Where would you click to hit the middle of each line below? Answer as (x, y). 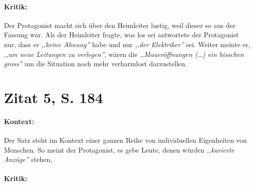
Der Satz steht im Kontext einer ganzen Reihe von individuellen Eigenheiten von (126, 140)
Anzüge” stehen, (28, 159)
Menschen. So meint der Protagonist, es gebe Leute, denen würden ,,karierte (119, 149)
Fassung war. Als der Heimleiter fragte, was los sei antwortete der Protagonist (121, 35)
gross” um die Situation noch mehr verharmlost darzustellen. (96, 64)
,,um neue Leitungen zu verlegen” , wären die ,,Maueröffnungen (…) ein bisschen (124, 54)
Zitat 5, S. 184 (54, 97)
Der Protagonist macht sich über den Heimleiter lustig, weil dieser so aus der (120, 25)
